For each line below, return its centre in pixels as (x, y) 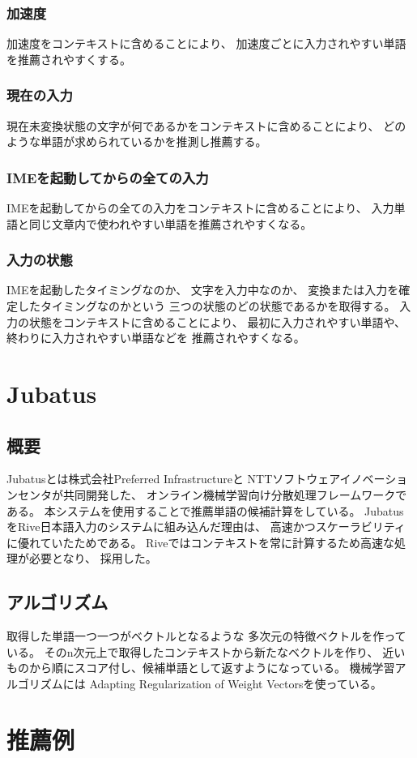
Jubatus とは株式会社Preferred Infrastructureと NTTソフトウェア (173, 479)
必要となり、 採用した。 (93, 558)
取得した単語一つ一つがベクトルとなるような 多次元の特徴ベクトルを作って (206, 636)
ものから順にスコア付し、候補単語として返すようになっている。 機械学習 (201, 668)
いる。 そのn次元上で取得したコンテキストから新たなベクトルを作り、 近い (206, 651)
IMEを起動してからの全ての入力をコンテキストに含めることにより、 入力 (200, 208)
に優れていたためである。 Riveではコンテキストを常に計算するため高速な (201, 542)
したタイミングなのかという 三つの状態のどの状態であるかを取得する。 (206, 306)
